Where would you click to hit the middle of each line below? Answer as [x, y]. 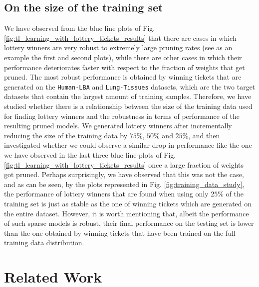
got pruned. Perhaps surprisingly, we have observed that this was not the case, [124, 174]
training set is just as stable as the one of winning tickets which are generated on [128, 203]
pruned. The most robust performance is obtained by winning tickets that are [123, 77]
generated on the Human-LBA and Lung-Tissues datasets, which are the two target [130, 86]
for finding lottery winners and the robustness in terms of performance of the [122, 116]
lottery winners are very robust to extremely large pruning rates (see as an [118, 48]
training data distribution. [44, 242]
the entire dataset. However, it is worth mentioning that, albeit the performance [127, 213]
